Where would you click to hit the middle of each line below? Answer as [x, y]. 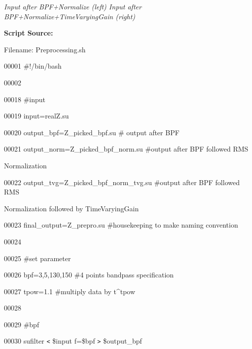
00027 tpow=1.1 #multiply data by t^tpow [70, 291]
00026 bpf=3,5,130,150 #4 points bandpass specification [89, 275]
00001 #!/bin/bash [33, 66]
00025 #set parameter [37, 258]
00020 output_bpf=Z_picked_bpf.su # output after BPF [92, 132]
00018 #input [25, 99]
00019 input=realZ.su [36, 116]
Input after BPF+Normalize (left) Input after [73, 6]
